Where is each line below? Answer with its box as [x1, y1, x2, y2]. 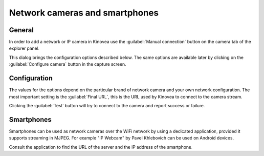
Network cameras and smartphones [9, 7, 159, 18]
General [9, 26, 34, 34]
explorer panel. [9, 45, 40, 51]
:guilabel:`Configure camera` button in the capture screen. [9, 61, 127, 67]
